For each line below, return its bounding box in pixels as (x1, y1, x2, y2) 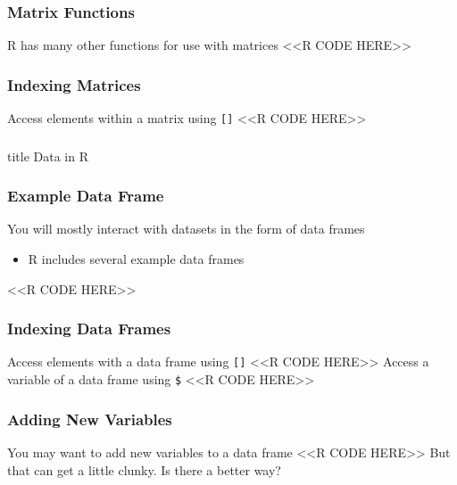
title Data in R (7, 146, 89, 165)
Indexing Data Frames (7, 317, 171, 340)
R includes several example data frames (28, 250, 245, 268)
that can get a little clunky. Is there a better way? (7, 460, 281, 479)
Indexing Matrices (7, 73, 141, 95)
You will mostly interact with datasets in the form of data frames (7, 219, 365, 238)
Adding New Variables (7, 407, 172, 430)
